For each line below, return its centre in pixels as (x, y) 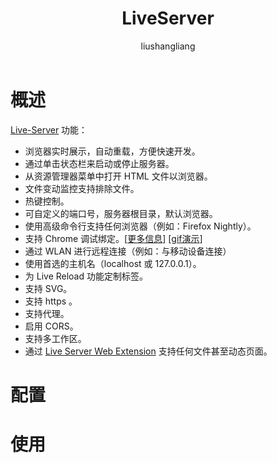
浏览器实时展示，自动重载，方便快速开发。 (112, 151)
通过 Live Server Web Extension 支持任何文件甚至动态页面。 (148, 351)
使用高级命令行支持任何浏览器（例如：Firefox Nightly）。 (140, 226)
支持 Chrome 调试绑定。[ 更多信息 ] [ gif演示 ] (113, 238)
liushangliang (168, 46)
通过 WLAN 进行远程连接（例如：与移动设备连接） (128, 251)
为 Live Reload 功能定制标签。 (86, 276)
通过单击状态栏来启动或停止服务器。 (99, 163)
